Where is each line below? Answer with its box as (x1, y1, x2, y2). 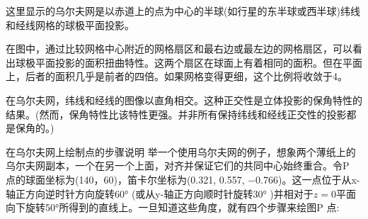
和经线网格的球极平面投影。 (6, 17, 134, 32)
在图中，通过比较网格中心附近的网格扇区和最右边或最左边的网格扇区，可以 (6, 41, 352, 56)
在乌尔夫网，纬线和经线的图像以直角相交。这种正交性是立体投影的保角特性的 (6, 92, 362, 107)
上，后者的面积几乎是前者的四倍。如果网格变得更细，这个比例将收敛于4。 (6, 69, 347, 84)
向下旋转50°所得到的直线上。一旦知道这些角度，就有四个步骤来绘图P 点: (6, 200, 340, 215)
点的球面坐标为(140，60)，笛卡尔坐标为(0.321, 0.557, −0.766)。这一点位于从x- (6, 172, 360, 186)
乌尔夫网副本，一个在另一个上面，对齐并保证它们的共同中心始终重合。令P (6, 158, 350, 173)
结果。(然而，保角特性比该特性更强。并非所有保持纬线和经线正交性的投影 (6, 106, 347, 121)
